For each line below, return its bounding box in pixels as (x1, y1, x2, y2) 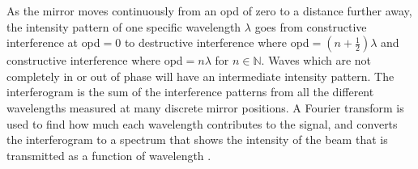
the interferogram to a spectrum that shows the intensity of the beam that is (6, 131, 388, 148)
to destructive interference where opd (124, 34, 309, 51)
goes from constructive (254, 18, 367, 35)
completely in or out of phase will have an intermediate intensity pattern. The (6, 67, 395, 84)
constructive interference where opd (6, 52, 183, 69)
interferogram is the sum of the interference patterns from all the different (6, 83, 374, 100)
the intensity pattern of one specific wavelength (6, 18, 241, 35)
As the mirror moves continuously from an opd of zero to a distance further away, (6, 2, 412, 19)
